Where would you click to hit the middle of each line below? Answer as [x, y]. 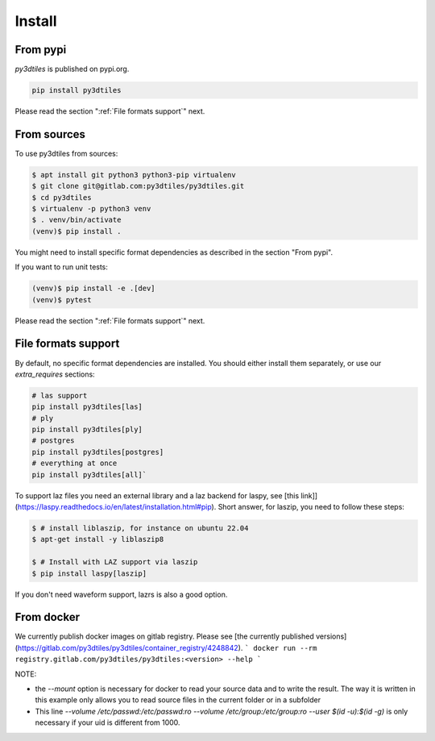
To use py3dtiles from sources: [66, 153]
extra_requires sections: [55, 374]
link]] [309, 495]
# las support [60, 395]
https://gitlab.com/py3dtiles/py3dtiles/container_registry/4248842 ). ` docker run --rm [167, 647]
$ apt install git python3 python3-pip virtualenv [134, 175]
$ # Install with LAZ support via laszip [115, 562]
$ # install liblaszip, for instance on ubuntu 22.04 [140, 528]
